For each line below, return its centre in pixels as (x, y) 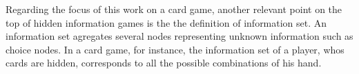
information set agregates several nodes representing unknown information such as (179, 36)
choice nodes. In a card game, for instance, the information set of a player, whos (175, 49)
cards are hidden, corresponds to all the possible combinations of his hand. (164, 63)
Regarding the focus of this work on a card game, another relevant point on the (174, 9)
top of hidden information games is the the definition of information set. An (166, 22)
